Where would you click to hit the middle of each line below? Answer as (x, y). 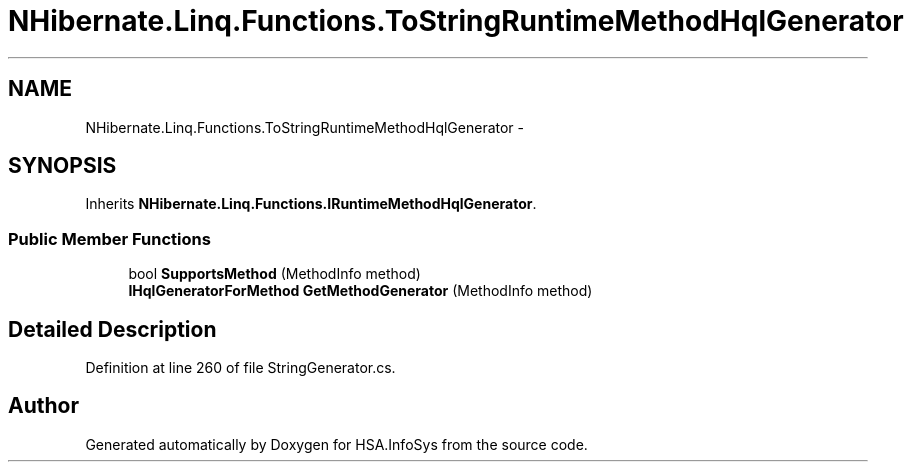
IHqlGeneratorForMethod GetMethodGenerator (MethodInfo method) (360, 291)
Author (43, 406)
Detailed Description (112, 329)
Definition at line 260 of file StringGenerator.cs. (240, 368)
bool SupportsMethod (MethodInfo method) (274, 274)
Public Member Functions (109, 238)
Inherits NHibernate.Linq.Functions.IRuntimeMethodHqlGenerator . (311, 204)
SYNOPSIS (62, 166)
